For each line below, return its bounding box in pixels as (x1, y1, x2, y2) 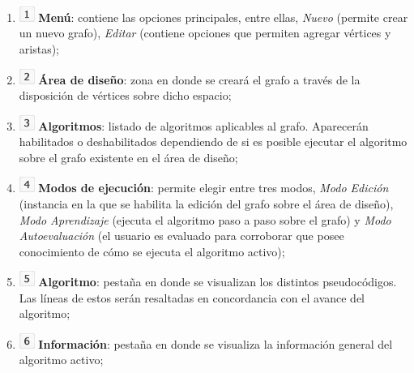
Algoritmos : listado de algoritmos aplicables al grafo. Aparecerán (38, 117, 369, 134)
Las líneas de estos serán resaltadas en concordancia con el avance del (19, 289, 365, 306)
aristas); (19, 41, 59, 58)
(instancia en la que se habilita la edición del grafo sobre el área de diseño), (19, 195, 394, 212)
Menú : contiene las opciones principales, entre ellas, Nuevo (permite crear (38, 8, 408, 25)
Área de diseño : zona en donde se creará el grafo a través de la (38, 71, 361, 88)
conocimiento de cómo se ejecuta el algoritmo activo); (19, 242, 285, 259)
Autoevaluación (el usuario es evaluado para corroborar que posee (19, 227, 344, 244)
